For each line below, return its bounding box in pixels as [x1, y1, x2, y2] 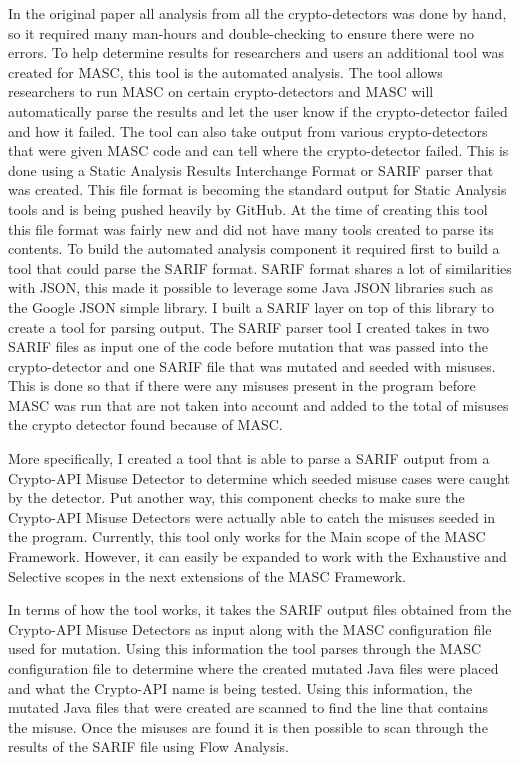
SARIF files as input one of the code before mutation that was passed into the [8, 336, 488, 357]
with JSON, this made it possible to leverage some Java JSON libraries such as [8, 277, 493, 298]
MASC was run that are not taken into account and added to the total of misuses [8, 394, 509, 415]
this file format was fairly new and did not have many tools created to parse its [8, 218, 494, 239]
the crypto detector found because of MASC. [8, 414, 283, 435]
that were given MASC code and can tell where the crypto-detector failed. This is [8, 140, 509, 161]
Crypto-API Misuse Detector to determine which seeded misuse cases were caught [8, 467, 510, 488]
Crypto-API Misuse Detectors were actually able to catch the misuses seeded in [8, 506, 496, 527]
